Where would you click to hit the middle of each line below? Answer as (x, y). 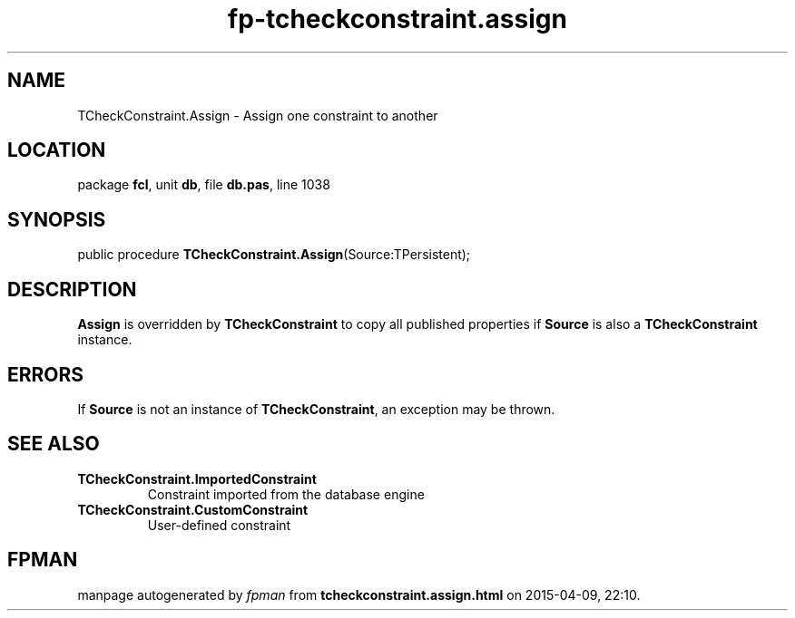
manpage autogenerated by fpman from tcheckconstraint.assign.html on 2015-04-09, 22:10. (359, 594)
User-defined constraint (219, 525)
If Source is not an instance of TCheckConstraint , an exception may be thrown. (316, 409)
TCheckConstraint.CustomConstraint (193, 509)
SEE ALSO (54, 444)
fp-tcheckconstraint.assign (397, 19)
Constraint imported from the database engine (286, 494)
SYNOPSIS (57, 219)
